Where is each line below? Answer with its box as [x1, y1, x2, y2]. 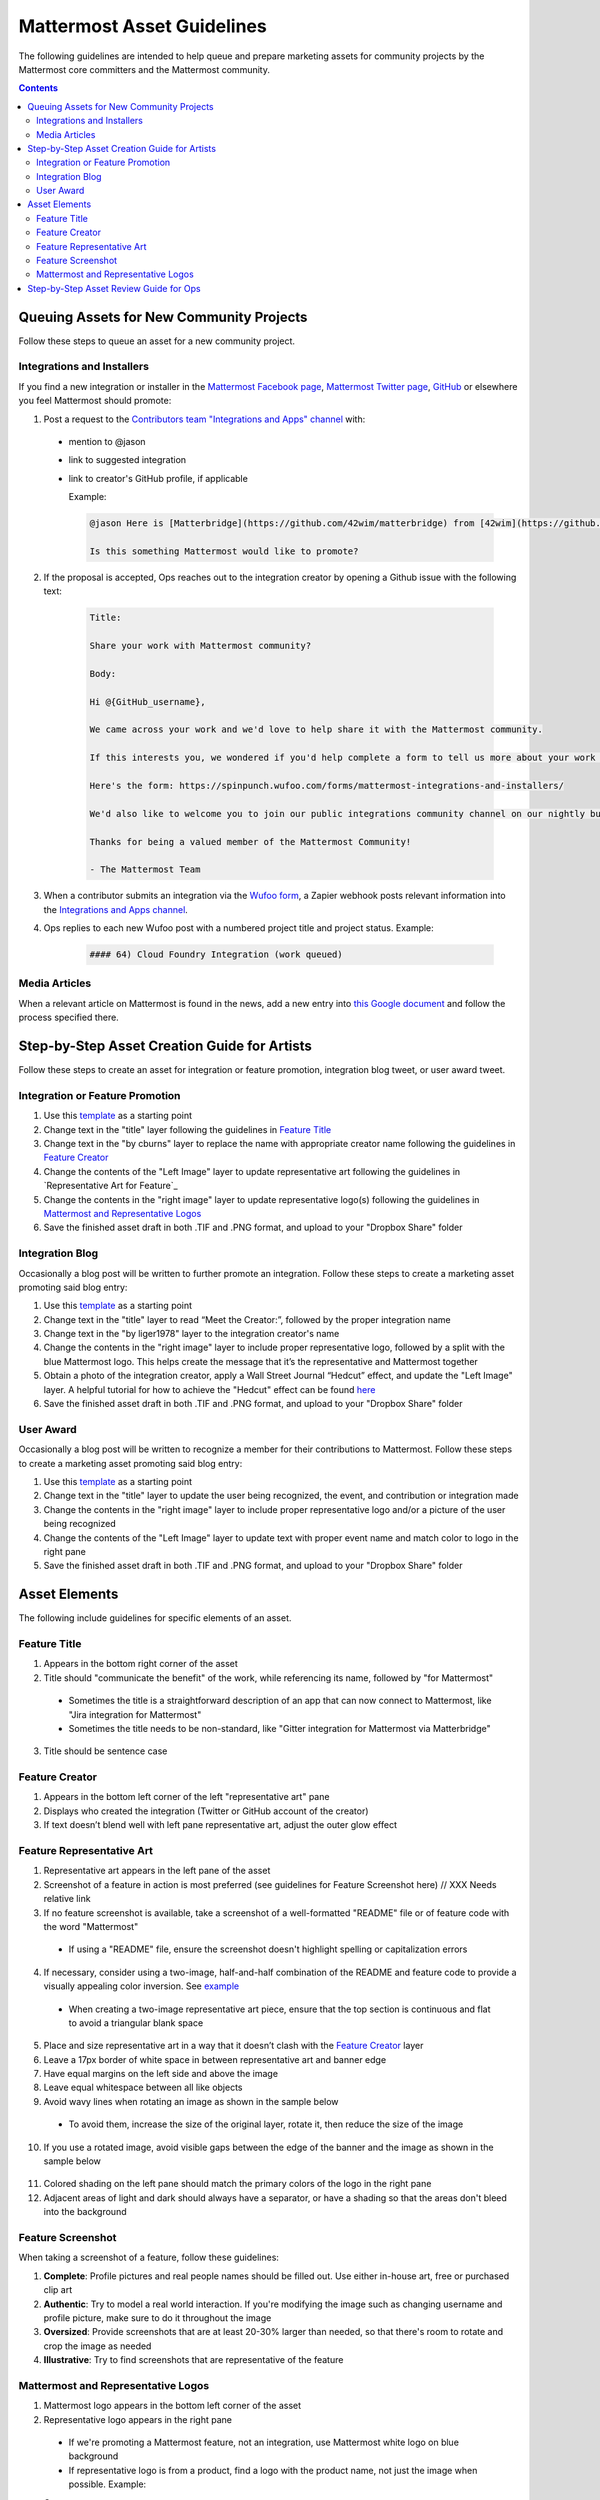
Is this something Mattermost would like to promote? [89, 545, 359, 557]
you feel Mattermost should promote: [18, 395, 172, 407]
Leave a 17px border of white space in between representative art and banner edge [43, 2053, 387, 2065]
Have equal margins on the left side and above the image [43, 2068, 279, 2080]
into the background [43, 2206, 127, 2218]
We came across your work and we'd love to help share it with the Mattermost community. [89, 724, 544, 735]
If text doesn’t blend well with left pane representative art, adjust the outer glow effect [43, 1819, 397, 1831]
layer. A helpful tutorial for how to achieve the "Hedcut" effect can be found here [43, 1383, 376, 1395]
